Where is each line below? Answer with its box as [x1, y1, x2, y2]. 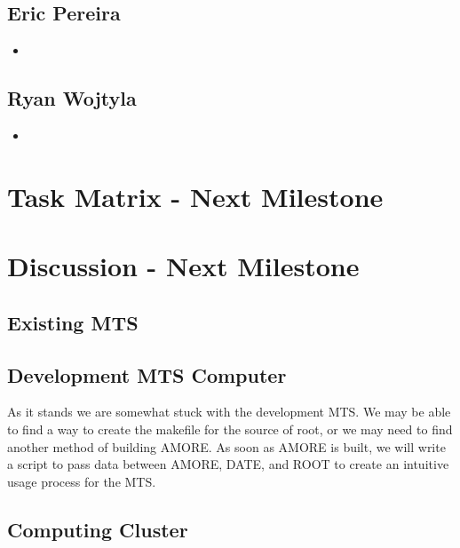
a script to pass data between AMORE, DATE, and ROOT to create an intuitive [7, 455, 449, 473]
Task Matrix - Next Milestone [7, 178, 384, 214]
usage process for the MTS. [7, 472, 156, 490]
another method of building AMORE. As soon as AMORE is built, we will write [7, 437, 446, 456]
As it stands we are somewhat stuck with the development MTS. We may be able [7, 402, 451, 421]
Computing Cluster [7, 515, 188, 543]
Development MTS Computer [7, 361, 287, 388]
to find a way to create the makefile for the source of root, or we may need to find [7, 419, 453, 438]
